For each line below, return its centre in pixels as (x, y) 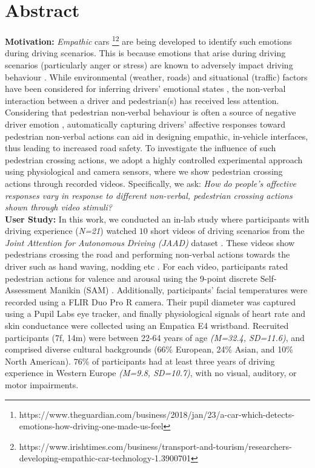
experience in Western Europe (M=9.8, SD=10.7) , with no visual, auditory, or (151, 373)
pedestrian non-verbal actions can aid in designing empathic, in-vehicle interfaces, (157, 136)
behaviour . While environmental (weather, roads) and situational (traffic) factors (156, 76)
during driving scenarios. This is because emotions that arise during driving (145, 53)
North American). (38, 361)
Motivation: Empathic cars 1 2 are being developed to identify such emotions (148, 40)
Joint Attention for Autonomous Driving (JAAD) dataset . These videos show (150, 242)
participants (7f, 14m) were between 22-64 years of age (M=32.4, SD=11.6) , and (155, 337)
